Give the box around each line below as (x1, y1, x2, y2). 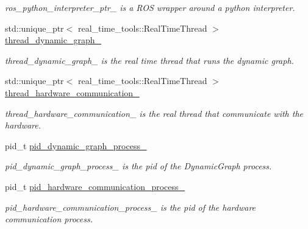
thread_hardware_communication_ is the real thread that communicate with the (5, 107, 304, 119)
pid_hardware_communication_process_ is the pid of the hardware (5, 200, 256, 213)
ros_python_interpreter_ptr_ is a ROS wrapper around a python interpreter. (5, 1, 295, 13)
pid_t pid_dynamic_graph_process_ (5, 139, 147, 152)
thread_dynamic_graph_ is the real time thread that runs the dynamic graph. (5, 54, 294, 66)
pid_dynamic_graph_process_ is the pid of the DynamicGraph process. (5, 160, 272, 172)
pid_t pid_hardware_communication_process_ (5, 180, 185, 192)
